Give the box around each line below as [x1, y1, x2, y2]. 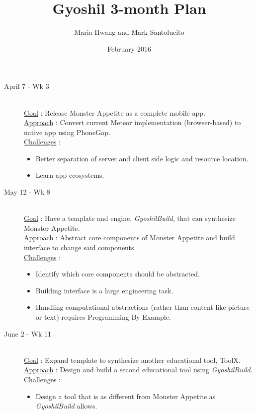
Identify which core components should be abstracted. [35, 269, 200, 279]
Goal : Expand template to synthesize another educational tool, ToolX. [24, 354, 241, 365]
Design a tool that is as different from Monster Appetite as [35, 391, 216, 401]
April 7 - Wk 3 [4, 81, 49, 91]
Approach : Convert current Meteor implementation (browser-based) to [24, 117, 241, 128]
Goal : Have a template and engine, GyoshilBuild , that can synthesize [24, 213, 236, 223]
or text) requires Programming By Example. [35, 312, 171, 322]
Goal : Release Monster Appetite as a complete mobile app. [24, 107, 205, 118]
